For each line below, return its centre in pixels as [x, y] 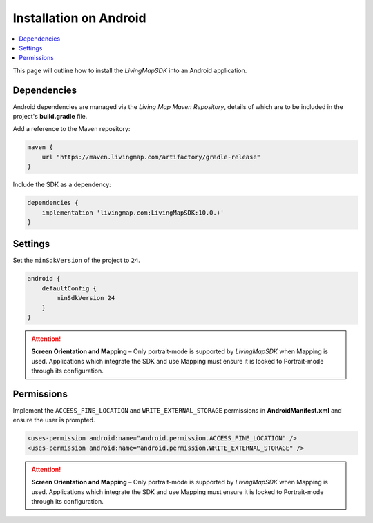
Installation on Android [79, 18]
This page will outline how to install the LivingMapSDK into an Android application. [130, 70]
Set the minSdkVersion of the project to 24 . [77, 260]
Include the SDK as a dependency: [62, 185]
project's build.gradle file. [50, 117]
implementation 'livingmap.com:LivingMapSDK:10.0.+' [133, 213]
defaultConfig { [69, 288]
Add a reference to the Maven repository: [71, 129]
